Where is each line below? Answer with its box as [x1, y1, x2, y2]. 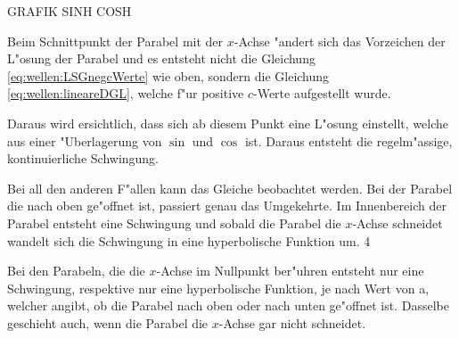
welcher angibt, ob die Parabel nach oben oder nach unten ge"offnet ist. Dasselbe [7, 296, 449, 315]
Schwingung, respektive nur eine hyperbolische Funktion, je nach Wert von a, [7, 278, 430, 297]
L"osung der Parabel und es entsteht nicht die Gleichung [7, 49, 316, 68]
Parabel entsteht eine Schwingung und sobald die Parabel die [7, 213, 341, 232]
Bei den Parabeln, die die [7, 261, 145, 280]
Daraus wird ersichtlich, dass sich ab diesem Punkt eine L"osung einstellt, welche [7, 113, 448, 132]
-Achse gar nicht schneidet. [218, 313, 366, 332]
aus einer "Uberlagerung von [7, 131, 162, 150]
